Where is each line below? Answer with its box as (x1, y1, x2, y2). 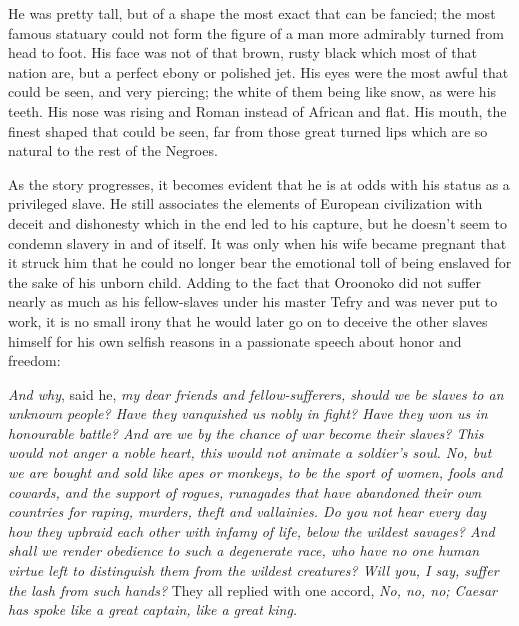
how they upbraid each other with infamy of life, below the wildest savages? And (8, 520, 495, 541)
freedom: (8, 350, 61, 371)
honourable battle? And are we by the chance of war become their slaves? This (8, 422, 484, 443)
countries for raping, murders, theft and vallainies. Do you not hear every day (8, 501, 487, 522)
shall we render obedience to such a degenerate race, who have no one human (8, 540, 480, 561)
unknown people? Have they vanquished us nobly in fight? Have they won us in (8, 403, 488, 424)
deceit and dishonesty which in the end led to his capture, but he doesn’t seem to (8, 212, 507, 233)
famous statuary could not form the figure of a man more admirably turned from (8, 22, 504, 43)
